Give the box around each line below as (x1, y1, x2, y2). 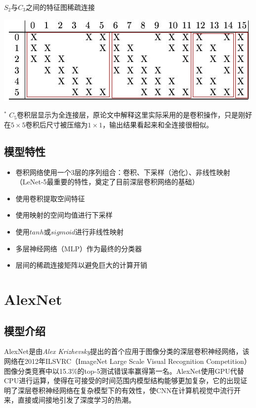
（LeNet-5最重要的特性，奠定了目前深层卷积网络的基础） (15, 176, 199, 187)
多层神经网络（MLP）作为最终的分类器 (15, 243, 142, 253)
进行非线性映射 (75, 226, 124, 236)
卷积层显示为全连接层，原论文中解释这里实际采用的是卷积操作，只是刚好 (17, 110, 253, 120)
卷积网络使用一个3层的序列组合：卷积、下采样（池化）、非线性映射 (15, 167, 230, 177)
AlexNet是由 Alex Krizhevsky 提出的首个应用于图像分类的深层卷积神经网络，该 (4, 346, 250, 356)
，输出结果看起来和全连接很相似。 (102, 119, 213, 129)
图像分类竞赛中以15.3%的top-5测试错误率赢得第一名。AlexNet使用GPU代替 (4, 365, 244, 376)
